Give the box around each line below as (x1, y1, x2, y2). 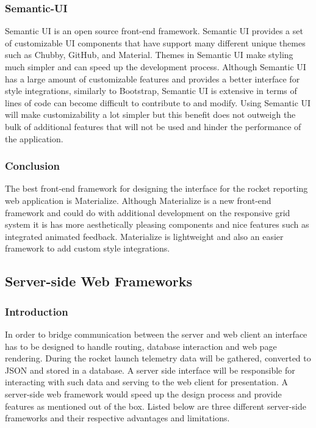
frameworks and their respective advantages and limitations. (5, 412, 230, 424)
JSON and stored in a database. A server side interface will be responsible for (5, 363, 295, 376)
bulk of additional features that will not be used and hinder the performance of (5, 120, 301, 132)
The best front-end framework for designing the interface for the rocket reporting (5, 182, 308, 195)
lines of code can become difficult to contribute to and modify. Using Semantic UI (5, 96, 311, 109)
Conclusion (5, 158, 60, 173)
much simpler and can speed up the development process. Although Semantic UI (5, 60, 306, 73)
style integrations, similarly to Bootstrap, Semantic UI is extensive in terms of (5, 84, 297, 97)
